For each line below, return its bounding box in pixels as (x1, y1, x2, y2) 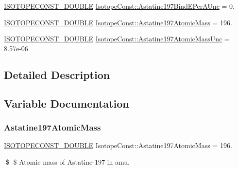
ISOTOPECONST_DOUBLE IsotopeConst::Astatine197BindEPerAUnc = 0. (4, 1, 235, 11)
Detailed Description (4, 67, 110, 82)
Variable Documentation (4, 95, 129, 111)
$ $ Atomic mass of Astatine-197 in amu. (5, 156, 130, 167)
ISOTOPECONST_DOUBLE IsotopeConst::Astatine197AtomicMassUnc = (4, 34, 230, 44)
